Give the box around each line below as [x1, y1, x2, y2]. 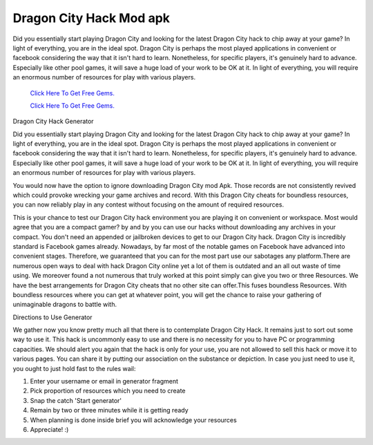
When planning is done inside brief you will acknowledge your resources [30, 415, 238, 424]
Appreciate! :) [30, 426, 69, 433]
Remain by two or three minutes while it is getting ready [30, 406, 189, 415]
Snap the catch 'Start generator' [30, 396, 122, 404]
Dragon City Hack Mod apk [12, 10, 171, 26]
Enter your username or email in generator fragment [30, 377, 179, 386]
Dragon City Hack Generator [12, 117, 94, 126]
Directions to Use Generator [12, 313, 93, 321]
